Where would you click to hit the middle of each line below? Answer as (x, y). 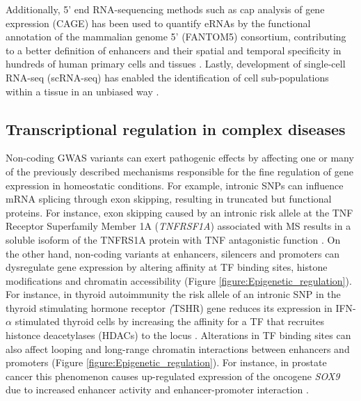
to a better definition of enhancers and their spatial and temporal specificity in (174, 50)
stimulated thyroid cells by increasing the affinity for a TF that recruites (170, 321)
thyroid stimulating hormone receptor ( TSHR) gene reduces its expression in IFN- (181, 307)
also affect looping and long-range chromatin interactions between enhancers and (178, 348)
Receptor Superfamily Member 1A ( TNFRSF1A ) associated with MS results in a (178, 226)
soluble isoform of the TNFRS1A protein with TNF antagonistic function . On (173, 239)
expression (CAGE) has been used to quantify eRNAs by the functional (158, 23)
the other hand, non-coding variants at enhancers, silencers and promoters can (173, 253)
